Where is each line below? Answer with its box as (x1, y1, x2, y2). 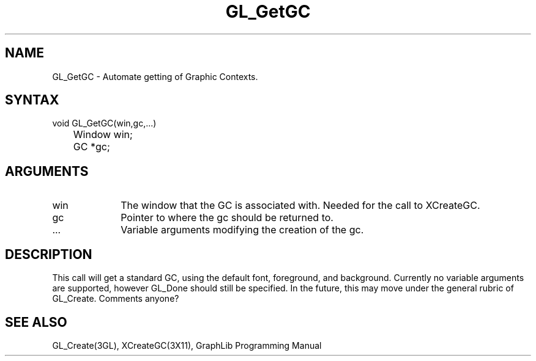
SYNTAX (5, 92, 59, 108)
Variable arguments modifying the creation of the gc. (121, 224, 364, 236)
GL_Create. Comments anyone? (52, 293, 179, 304)
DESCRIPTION (5, 246, 92, 262)
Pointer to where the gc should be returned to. (121, 211, 333, 224)
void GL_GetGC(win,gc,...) (52, 118, 157, 129)
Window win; (73, 128, 133, 141)
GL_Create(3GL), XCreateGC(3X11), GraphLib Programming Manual (52, 340, 322, 351)
